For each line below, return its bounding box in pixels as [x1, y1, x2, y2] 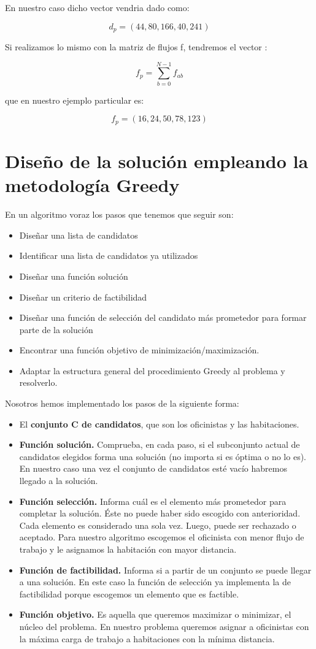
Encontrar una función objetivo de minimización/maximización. [19, 344, 260, 356]
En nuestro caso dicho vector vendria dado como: [5, 1, 190, 13]
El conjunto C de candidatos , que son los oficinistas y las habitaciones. [19, 417, 299, 430]
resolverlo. [19, 376, 58, 389]
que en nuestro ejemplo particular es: [5, 93, 144, 106]
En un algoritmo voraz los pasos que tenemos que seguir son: [5, 208, 234, 221]
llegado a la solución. [19, 474, 98, 487]
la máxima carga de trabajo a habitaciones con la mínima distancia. [19, 632, 275, 645]
